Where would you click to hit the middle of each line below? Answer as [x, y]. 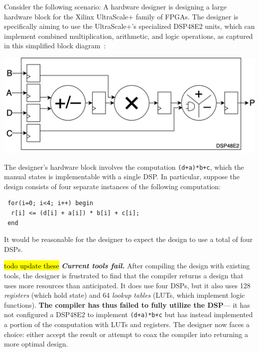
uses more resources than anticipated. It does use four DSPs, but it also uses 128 [127, 285]
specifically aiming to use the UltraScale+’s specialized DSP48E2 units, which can [129, 26]
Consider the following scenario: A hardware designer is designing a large [116, 6]
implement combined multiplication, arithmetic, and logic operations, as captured [129, 36]
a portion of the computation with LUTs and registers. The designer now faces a [127, 324]
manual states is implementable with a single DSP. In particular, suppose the [122, 176]
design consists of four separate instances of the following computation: [113, 186]
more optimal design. [36, 344]
